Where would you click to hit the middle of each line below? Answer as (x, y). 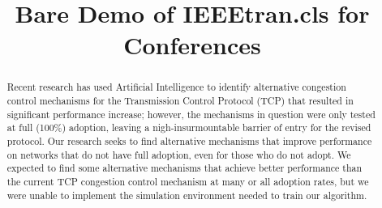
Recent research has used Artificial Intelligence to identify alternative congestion (176, 87)
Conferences (192, 45)
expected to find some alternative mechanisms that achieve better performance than (185, 168)
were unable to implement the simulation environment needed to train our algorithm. (187, 195)
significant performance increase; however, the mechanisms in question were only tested (191, 114)
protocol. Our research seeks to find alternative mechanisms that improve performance (189, 140)
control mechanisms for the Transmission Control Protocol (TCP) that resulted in (180, 101)
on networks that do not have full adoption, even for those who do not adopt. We (179, 154)
